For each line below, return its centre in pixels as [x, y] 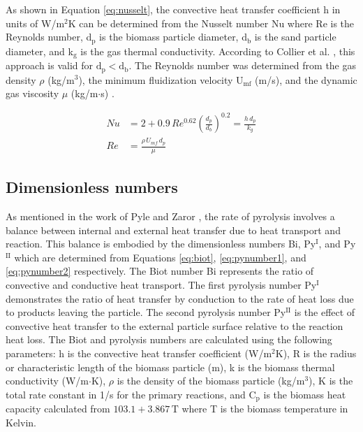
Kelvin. [21, 422]
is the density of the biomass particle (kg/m [211, 381]
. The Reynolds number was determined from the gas [243, 65]
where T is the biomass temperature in [265, 409]
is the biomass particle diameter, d [173, 37]
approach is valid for [50, 65]
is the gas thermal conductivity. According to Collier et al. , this [218, 51]
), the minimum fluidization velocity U [161, 79]
